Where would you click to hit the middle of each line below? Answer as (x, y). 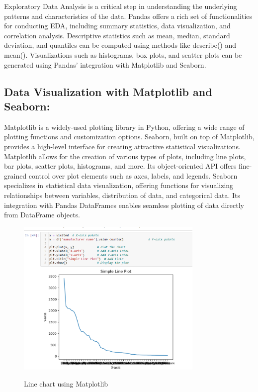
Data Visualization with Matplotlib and (108, 91)
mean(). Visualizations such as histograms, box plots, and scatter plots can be (123, 54)
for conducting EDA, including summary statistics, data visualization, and (117, 26)
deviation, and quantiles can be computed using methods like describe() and (120, 45)
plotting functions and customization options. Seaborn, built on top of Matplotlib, (129, 137)
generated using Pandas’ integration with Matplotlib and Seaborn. (105, 64)
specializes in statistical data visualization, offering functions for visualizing (119, 185)
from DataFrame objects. (42, 215)
